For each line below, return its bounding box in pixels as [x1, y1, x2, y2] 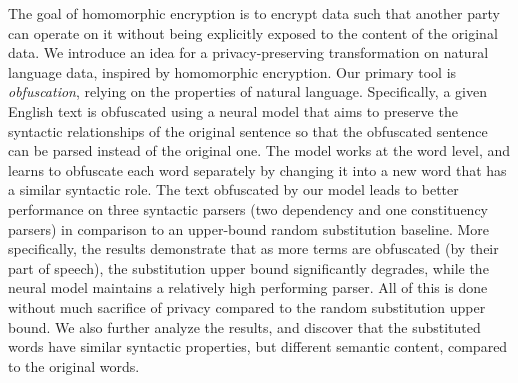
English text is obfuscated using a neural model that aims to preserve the [8, 100, 458, 121]
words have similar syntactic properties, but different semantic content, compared [8, 336, 508, 357]
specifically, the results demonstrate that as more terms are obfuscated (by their [8, 238, 499, 259]
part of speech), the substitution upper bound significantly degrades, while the [8, 257, 489, 278]
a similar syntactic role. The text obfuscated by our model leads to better [8, 179, 459, 200]
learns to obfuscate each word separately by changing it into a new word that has [8, 159, 507, 180]
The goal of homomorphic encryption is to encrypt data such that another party [8, 3, 500, 23]
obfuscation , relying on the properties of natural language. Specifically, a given [8, 81, 487, 102]
